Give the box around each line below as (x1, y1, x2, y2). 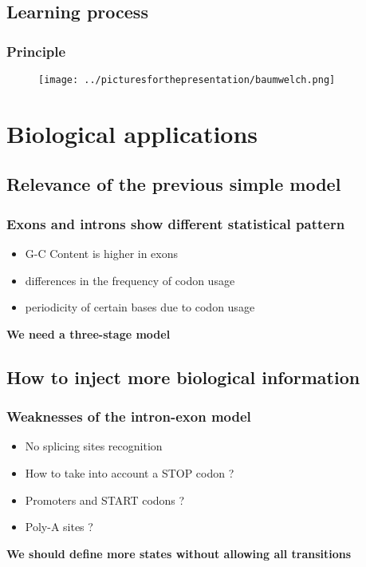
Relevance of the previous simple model (6, 172, 341, 196)
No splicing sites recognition (25, 438, 163, 454)
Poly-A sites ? (25, 518, 93, 535)
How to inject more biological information (6, 364, 360, 389)
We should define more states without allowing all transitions (6, 545, 352, 561)
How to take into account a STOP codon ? (25, 465, 234, 481)
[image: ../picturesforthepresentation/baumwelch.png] (38, 74, 336, 85)
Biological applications (6, 117, 258, 149)
